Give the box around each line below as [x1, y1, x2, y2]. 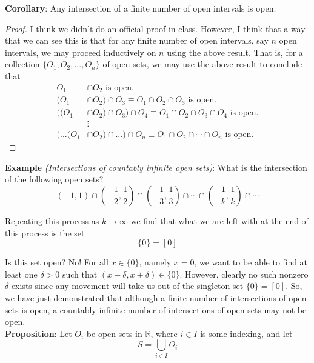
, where [150, 327, 178, 339]
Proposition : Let [5, 327, 72, 339]
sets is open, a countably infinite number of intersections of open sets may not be [5, 303, 307, 316]
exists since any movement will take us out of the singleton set [11, 279, 244, 292]
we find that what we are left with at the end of [130, 214, 309, 227]
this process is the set [5, 226, 85, 239]
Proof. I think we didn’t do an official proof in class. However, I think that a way [5, 22, 306, 35]
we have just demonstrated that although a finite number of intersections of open [5, 291, 307, 304]
